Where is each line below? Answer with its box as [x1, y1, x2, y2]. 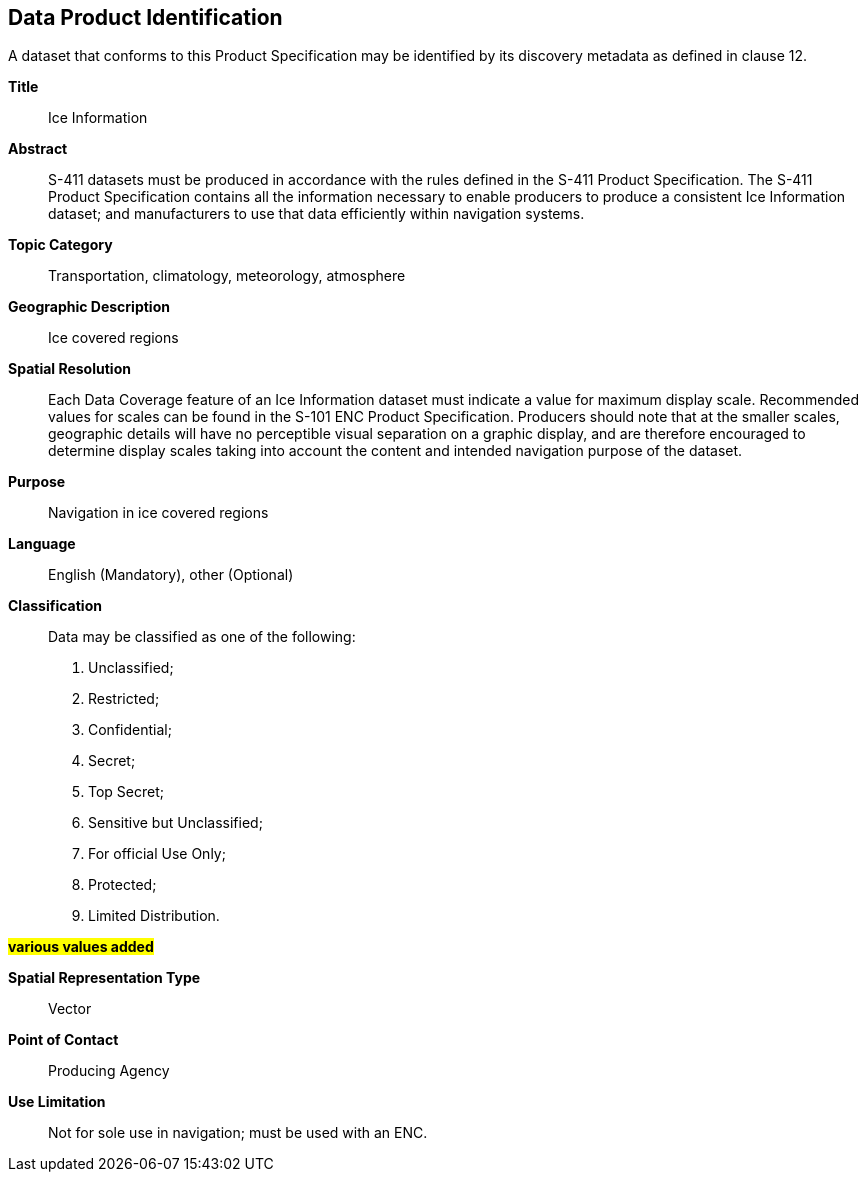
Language [8, 535, 76, 553]
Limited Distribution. [88, 907, 220, 925]
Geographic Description [8, 298, 170, 316]
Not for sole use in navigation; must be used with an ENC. [48, 1124, 428, 1142]
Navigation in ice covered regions [48, 504, 269, 522]
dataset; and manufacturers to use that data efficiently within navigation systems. [48, 205, 585, 223]
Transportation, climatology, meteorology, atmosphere [48, 267, 406, 285]
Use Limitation [8, 1093, 106, 1111]
